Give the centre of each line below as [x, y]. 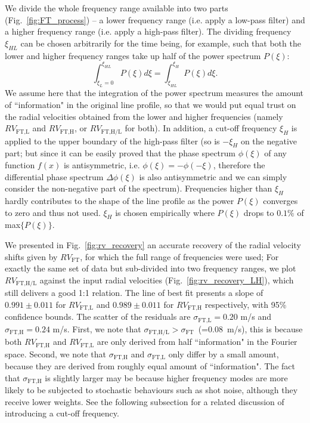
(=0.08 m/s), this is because [250, 328]
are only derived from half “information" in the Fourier [197, 342]
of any [276, 153]
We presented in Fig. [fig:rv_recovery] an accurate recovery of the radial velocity [153, 245]
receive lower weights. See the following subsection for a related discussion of [145, 401]
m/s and [256, 317]
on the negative [269, 141]
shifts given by [31, 256]
